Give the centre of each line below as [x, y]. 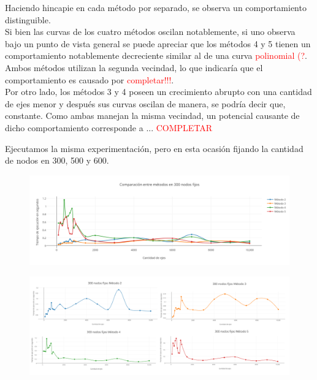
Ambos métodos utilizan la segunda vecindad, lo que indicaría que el [134, 67]
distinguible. [28, 19]
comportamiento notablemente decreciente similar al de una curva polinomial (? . [156, 55]
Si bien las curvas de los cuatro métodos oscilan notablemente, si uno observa [150, 32]
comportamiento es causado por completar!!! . [90, 79]
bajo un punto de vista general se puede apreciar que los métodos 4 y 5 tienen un [158, 43]
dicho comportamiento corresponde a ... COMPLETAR [109, 127]
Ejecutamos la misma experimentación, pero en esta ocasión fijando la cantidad [154, 148]
